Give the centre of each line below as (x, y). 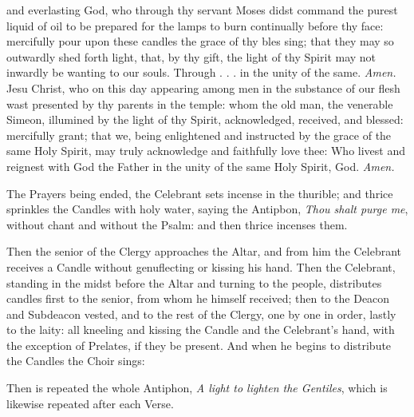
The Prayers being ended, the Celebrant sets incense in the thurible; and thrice (200, 193)
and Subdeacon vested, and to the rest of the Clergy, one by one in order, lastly (201, 314)
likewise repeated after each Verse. (90, 403)
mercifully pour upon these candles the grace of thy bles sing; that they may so (200, 41)
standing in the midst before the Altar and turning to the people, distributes (194, 282)
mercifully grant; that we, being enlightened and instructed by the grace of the (199, 135)
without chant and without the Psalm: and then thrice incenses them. (177, 224)
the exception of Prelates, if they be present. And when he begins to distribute (199, 345)
